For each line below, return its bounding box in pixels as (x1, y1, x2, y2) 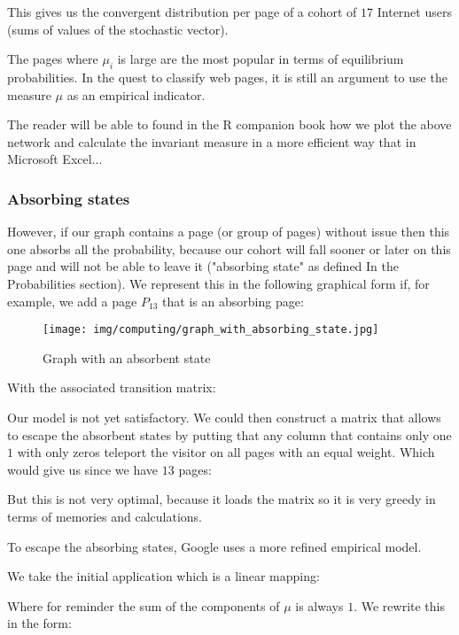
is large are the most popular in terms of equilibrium (117, 50, 404, 68)
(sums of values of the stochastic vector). (7, 19, 229, 38)
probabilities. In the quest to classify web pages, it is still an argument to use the (7, 67, 447, 86)
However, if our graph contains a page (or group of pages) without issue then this (7, 222, 450, 241)
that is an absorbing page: (162, 291, 304, 310)
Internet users (377, 3, 452, 20)
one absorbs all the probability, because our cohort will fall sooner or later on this (7, 239, 451, 258)
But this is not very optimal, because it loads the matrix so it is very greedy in (7, 490, 436, 508)
